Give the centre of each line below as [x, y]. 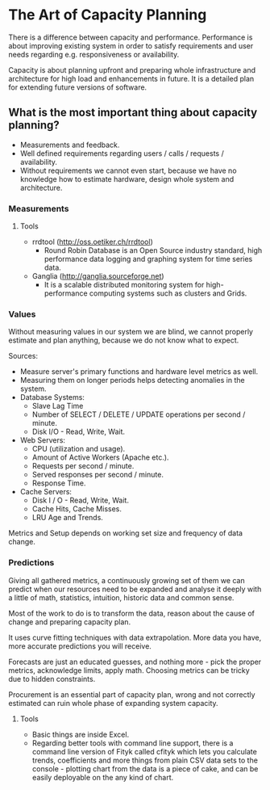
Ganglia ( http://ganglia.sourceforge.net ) [98, 276]
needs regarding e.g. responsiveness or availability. [94, 54]
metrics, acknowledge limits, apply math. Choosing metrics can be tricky [129, 670]
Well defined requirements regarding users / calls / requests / [122, 153]
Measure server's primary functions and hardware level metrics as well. [139, 372]
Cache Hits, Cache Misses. [77, 509]
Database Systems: [52, 397]
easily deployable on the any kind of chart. [103, 777]
